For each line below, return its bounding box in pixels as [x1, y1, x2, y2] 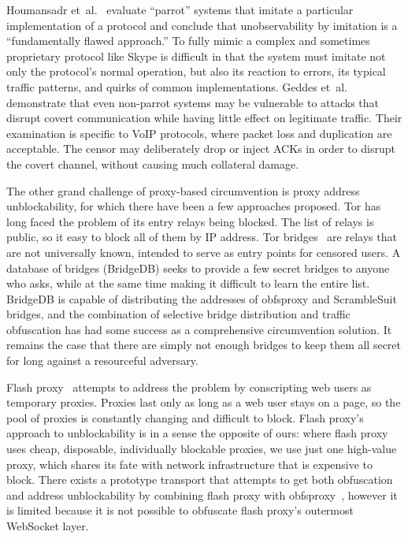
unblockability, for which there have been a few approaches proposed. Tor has [6, 198, 381, 214]
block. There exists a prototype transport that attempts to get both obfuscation [6, 471, 393, 488]
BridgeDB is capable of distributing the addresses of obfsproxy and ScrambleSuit [6, 290, 397, 307]
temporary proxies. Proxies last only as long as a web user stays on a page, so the [6, 394, 401, 411]
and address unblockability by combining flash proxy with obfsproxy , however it [6, 486, 398, 503]
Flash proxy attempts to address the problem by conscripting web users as [6, 378, 372, 395]
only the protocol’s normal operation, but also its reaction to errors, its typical [6, 63, 386, 80]
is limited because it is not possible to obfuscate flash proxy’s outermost [6, 502, 354, 519]
